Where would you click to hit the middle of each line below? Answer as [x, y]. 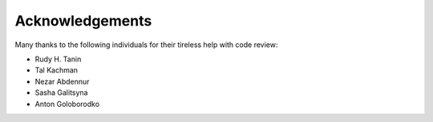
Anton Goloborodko [67, 104]
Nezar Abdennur [62, 81]
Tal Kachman [57, 70]
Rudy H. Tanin [58, 59]
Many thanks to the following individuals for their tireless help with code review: [146, 45]
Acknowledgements [83, 21]
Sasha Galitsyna [61, 92]
